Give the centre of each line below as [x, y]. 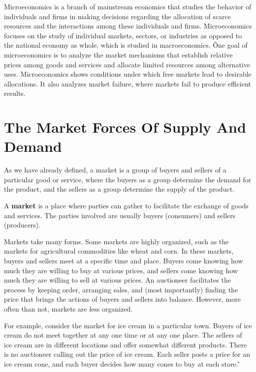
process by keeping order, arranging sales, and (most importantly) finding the [121, 289]
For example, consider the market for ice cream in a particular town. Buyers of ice [128, 325]
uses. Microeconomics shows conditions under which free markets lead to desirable [128, 74]
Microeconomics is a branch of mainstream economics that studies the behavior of [128, 6]
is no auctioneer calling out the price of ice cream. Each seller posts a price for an [127, 354]
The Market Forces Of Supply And [125, 127]
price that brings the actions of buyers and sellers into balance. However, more [122, 299]
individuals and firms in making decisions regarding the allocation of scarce [118, 16]
